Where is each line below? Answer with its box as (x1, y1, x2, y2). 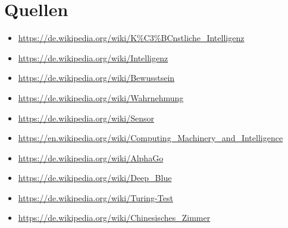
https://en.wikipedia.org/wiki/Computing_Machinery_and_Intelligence (18, 132, 283, 144)
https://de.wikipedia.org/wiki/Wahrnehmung (18, 91, 184, 104)
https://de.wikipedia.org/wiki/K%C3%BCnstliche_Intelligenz (18, 32, 245, 44)
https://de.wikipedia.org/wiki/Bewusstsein (18, 71, 175, 84)
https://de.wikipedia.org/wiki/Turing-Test (18, 191, 173, 204)
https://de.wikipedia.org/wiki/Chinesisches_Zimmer (18, 211, 211, 224)
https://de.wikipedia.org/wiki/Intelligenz (18, 51, 168, 64)
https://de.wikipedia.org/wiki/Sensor (18, 111, 154, 124)
